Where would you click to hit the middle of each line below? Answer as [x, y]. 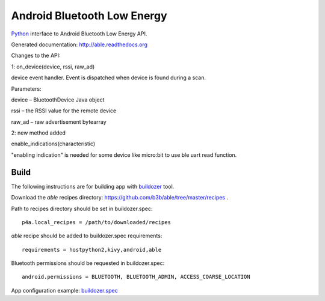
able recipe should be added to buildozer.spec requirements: [87, 236]
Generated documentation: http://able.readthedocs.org [79, 44]
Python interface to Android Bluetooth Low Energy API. [79, 34]
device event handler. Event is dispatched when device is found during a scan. [108, 78]
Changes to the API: [36, 56]
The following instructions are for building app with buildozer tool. [93, 186]
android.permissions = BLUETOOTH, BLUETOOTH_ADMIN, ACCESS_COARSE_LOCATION [136, 277]
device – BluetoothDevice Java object [58, 100]
